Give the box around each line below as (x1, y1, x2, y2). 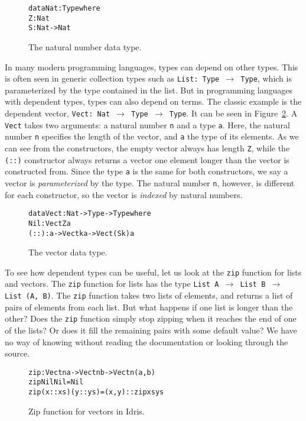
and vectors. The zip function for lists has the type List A (5, 277, 219, 290)
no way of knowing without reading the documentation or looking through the (5, 335, 288, 348)
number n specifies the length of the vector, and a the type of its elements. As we (5, 130, 299, 143)
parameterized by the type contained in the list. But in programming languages (5, 83, 293, 96)
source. (5, 347, 30, 360)
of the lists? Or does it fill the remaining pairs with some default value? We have (5, 323, 297, 336)
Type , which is (240, 72, 292, 85)
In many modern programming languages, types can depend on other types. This (5, 60, 298, 73)
